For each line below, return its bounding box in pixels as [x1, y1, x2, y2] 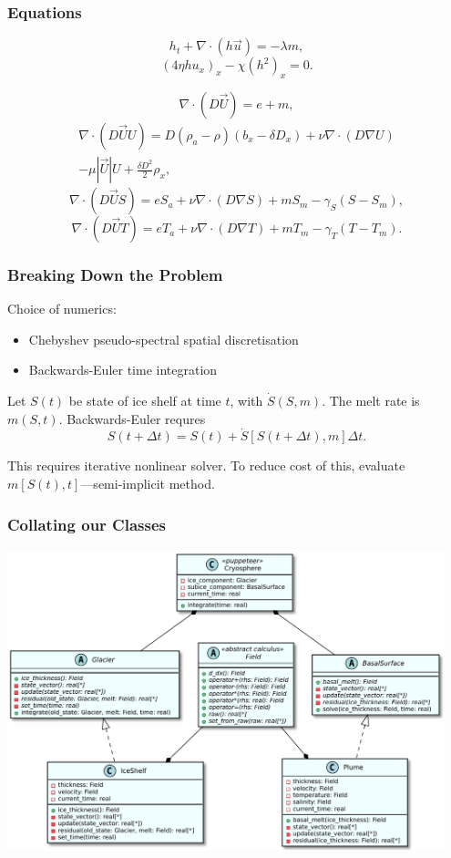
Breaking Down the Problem [7, 264, 223, 285]
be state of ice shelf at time [68, 391, 221, 410]
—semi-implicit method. [80, 474, 215, 493]
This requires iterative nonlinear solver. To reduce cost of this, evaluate [7, 456, 405, 475]
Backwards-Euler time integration [28, 360, 218, 379]
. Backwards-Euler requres [58, 408, 206, 428]
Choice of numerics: [7, 299, 117, 318]
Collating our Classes [7, 512, 166, 535]
